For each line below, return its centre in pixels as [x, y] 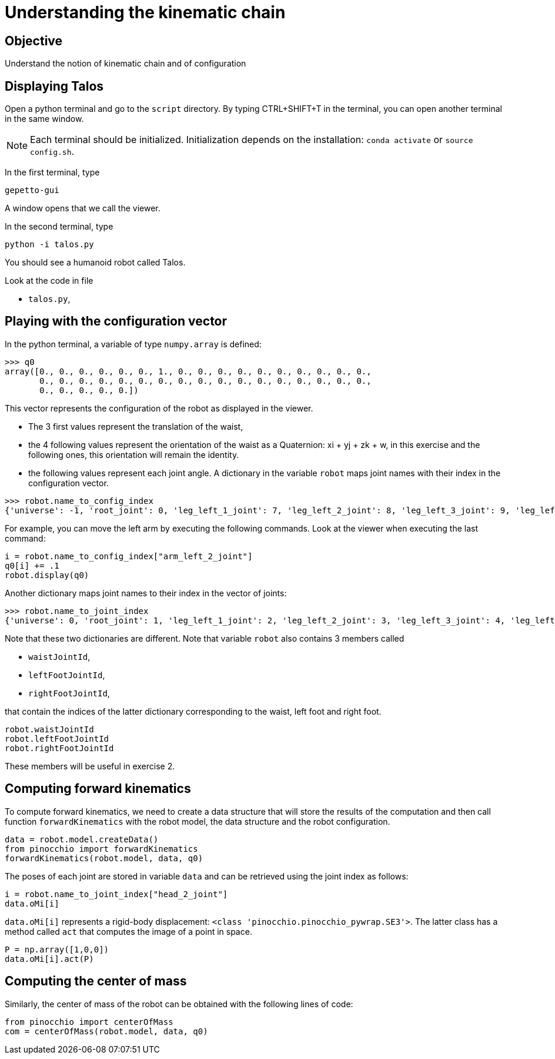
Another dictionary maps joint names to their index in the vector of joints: [146, 593]
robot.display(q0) [47, 575]
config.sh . [52, 152]
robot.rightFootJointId [59, 748]
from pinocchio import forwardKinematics [101, 849]
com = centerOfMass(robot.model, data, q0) [106, 1031]
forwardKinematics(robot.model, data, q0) [104, 858]
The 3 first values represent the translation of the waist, [136, 426]
